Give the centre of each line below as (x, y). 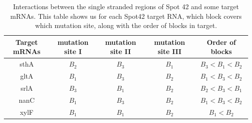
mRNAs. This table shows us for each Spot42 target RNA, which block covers (126, 16)
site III (170, 51)
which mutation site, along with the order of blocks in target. (126, 25)
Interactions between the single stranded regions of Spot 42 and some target (126, 6)
